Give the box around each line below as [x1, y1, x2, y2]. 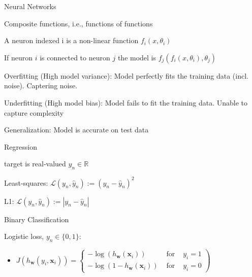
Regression [4, 141, 37, 152]
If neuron [4, 52, 33, 62]
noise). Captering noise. [4, 80, 78, 91]
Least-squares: [4, 177, 48, 188]
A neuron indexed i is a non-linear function [4, 35, 139, 46]
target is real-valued [4, 158, 66, 169]
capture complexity [4, 107, 64, 118]
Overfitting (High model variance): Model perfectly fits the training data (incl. [4, 70, 248, 81]
